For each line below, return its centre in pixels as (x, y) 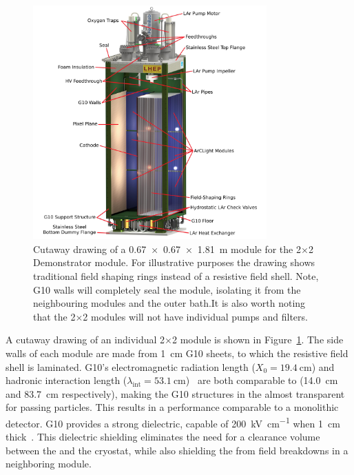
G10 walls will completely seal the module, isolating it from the (167, 289)
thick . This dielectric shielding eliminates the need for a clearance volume (163, 437)
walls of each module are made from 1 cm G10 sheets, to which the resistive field (177, 353)
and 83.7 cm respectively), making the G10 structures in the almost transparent (175, 393)
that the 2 (54, 316)
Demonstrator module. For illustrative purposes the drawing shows (174, 262)
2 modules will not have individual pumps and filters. (195, 316)
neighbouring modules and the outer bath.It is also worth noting (169, 303)
